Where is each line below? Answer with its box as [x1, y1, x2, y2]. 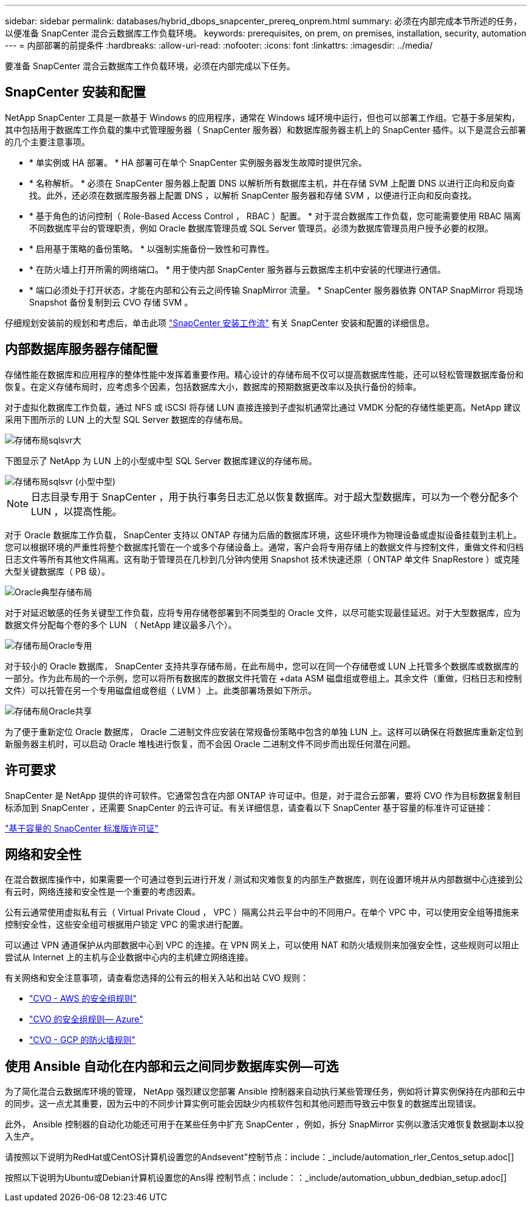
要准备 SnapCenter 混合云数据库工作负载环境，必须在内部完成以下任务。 [5, 61, 296, 71]
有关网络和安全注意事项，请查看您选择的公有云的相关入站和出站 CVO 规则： [5, 973, 309, 983]
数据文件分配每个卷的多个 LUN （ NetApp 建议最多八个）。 [5, 619, 237, 630]
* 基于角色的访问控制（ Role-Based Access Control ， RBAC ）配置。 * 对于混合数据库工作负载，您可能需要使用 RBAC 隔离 [29, 210, 521, 221]
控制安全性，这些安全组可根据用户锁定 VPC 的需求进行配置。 [5, 919, 248, 930]
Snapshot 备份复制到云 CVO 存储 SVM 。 [29, 296, 193, 307]
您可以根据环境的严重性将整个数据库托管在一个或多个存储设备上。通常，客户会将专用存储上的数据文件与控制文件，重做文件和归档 [5, 541, 523, 552]
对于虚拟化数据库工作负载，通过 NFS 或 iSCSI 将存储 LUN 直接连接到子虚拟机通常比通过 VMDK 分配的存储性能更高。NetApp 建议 [5, 402, 521, 412]
